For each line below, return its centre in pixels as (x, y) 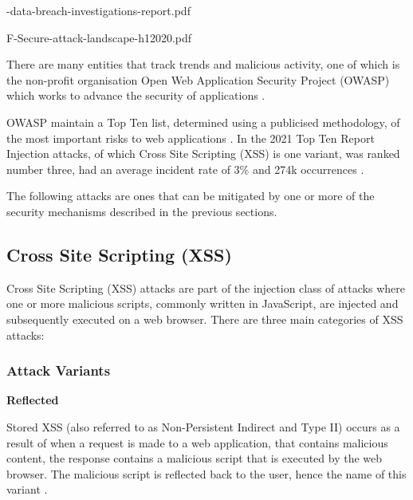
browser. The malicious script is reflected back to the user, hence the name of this (206, 473)
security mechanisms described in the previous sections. (142, 211)
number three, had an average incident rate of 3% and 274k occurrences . (185, 169)
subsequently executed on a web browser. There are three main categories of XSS (205, 319)
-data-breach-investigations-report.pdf (98, 10)
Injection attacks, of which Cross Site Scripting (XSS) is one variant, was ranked (203, 154)
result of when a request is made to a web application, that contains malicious (197, 442)
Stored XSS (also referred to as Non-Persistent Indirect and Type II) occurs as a (203, 426)
